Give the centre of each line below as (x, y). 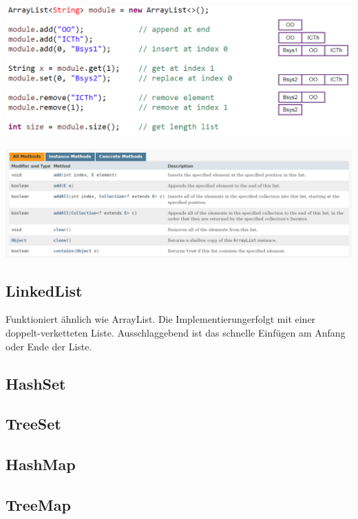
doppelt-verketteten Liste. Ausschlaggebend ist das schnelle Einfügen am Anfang (176, 332)
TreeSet (33, 424)
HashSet (36, 383)
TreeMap (38, 504)
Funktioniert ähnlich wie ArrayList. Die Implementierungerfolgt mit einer (161, 319)
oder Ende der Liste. (49, 346)
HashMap (41, 464)
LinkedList (44, 290)
